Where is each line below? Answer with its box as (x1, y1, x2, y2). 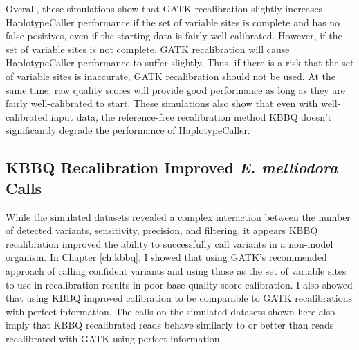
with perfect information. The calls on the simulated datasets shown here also (6, 304, 335, 318)
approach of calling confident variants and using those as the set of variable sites (6, 263, 347, 278)
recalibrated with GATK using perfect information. (6, 331, 223, 345)
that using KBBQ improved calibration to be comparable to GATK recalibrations (6, 291, 352, 305)
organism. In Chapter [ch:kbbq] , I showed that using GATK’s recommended (6, 250, 327, 264)
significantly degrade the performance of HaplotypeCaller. (6, 123, 250, 137)
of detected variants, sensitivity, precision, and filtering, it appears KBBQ (6, 223, 318, 237)
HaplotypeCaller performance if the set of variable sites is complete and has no (6, 14, 340, 29)
